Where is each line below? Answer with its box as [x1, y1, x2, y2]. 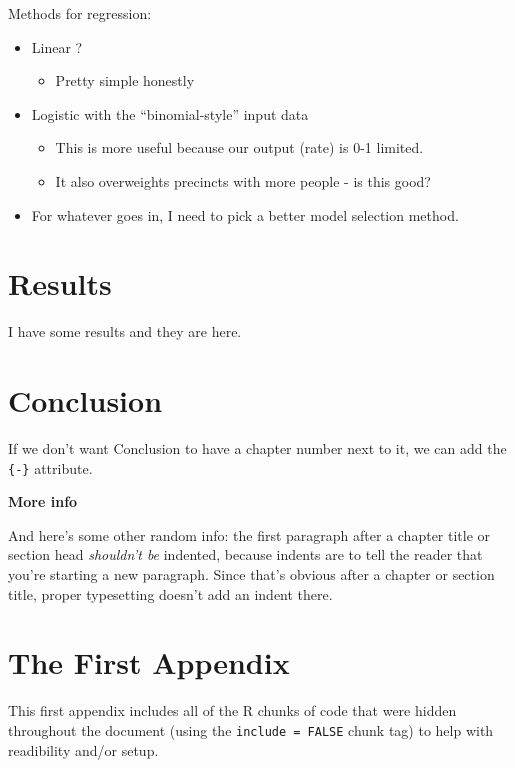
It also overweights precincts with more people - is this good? [55, 170, 431, 191]
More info [8, 491, 78, 512]
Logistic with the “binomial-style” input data [31, 103, 309, 124]
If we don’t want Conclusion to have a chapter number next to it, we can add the [8, 438, 507, 458]
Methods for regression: [8, 3, 152, 23]
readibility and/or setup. [8, 739, 159, 760]
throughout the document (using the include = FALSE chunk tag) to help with [8, 719, 494, 740]
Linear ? [31, 36, 83, 57]
